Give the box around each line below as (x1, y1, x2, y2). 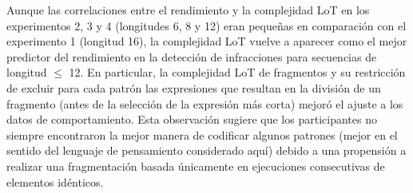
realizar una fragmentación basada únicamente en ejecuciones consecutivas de (6, 157, 385, 174)
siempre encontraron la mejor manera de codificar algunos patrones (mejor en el (6, 126, 398, 143)
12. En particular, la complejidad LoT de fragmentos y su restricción (69, 64, 406, 81)
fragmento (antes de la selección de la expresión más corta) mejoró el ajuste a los (6, 95, 403, 112)
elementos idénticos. (6, 173, 104, 190)
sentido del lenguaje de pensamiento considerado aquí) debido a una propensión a (6, 142, 407, 159)
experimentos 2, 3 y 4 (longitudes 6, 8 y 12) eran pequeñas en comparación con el (6, 17, 407, 33)
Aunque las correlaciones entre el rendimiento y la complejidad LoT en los (6, 2, 370, 18)
